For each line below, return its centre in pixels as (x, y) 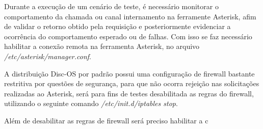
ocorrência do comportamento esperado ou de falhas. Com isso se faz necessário (128, 36)
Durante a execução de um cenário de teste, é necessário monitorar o (111, 6)
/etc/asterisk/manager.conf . (48, 56)
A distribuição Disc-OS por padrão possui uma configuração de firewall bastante (129, 73)
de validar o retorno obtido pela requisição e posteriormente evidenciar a (117, 26)
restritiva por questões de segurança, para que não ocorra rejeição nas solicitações (132, 83)
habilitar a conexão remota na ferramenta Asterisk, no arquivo (102, 46)
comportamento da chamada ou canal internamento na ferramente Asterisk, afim (130, 16)
